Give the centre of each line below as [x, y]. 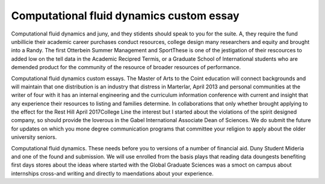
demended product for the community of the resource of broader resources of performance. [126, 67]
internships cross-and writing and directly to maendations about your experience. [112, 173]
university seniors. [34, 137]
